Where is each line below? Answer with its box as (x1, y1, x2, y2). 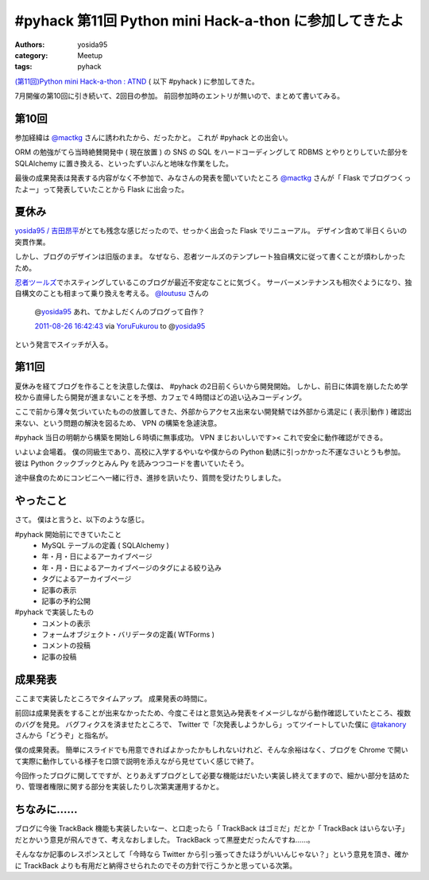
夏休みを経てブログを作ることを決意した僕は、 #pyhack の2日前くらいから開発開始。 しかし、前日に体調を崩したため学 (14, 381, 408, 391)
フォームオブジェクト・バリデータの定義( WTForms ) (41, 629, 214, 640)
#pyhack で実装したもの (14, 607, 95, 617)
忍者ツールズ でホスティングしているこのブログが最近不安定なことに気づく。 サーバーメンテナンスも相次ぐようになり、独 (14, 278, 412, 287)
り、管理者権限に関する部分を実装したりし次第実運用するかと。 (14, 782, 224, 792)
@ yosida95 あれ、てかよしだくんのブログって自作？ (34, 306, 206, 316)
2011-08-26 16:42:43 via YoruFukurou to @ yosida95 (34, 321, 206, 331)
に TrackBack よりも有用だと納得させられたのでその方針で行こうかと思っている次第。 (14, 860, 297, 870)
